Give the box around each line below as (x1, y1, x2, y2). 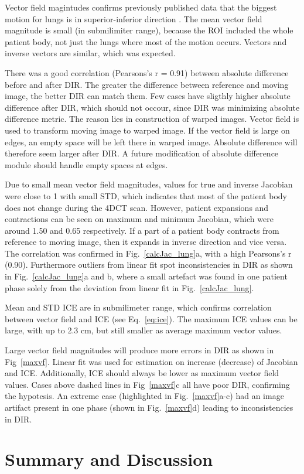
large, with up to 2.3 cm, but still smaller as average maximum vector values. (5, 324, 282, 336)
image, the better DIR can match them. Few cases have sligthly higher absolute (5, 90, 291, 102)
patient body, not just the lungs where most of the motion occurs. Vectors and (5, 35, 287, 47)
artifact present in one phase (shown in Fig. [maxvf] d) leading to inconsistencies (5, 401, 293, 413)
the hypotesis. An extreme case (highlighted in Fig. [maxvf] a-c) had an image (5, 390, 284, 402)
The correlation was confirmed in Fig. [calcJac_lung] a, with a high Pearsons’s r (5, 247, 292, 259)
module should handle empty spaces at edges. (5, 158, 168, 170)
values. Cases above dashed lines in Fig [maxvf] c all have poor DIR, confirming (5, 378, 290, 390)
